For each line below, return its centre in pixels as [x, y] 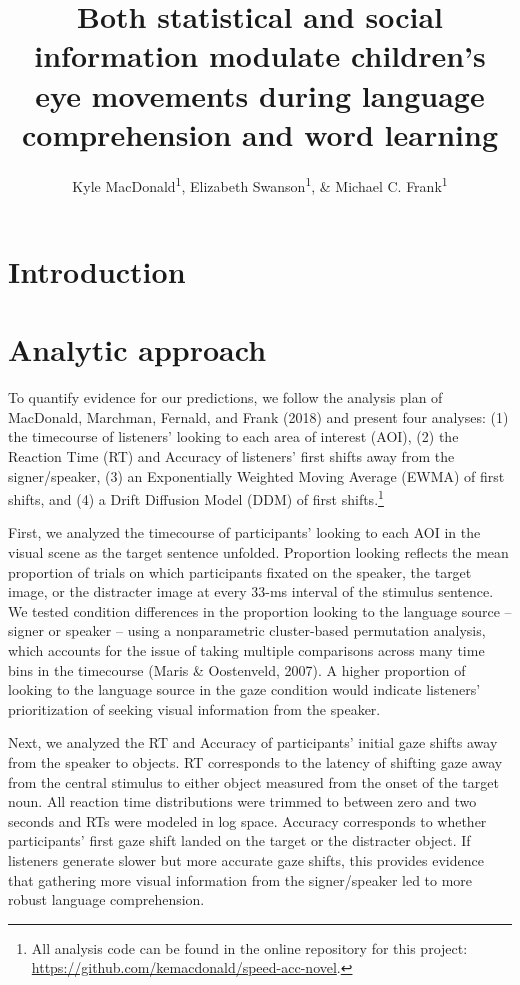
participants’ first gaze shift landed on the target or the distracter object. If [239, 840]
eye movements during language [260, 94]
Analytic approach [137, 349]
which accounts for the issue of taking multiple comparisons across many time [246, 650]
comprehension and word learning [259, 133]
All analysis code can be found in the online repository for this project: [249, 947]
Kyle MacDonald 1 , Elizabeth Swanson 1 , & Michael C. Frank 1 [260, 184]
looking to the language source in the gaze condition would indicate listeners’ [244, 689]
